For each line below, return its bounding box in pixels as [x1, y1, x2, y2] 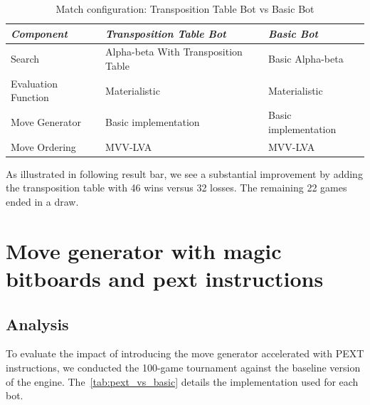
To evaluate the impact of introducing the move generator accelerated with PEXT [6, 346, 364, 361]
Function [11, 90, 49, 105]
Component [11, 26, 68, 41]
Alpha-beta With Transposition [105, 44, 243, 59]
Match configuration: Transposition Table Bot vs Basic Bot [55, 1, 314, 16]
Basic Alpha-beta [268, 51, 344, 66]
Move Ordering [11, 139, 76, 154]
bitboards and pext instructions [6, 264, 324, 293]
